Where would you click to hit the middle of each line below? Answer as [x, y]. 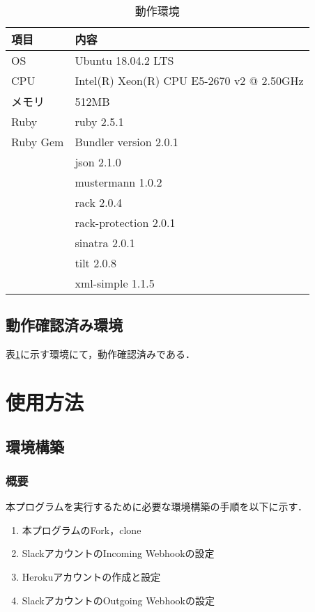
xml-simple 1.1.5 [115, 283]
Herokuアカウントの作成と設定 [91, 576]
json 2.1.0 [98, 162]
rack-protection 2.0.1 [125, 222]
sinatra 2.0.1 [105, 243]
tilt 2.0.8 [96, 263]
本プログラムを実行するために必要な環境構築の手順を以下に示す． [157, 507]
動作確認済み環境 [64, 325]
